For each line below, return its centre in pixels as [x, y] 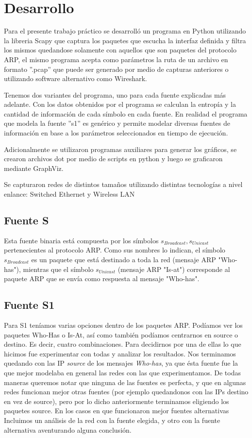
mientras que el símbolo [58, 269]
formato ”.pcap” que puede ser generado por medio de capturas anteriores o [116, 69]
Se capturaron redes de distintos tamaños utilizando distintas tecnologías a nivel [123, 184]
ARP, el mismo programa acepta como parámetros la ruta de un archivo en [116, 59]
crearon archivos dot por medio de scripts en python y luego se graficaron [113, 159]
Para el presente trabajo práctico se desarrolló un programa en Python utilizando [125, 31]
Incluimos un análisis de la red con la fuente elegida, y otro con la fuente [112, 420]
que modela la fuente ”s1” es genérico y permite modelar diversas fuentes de [117, 123]
